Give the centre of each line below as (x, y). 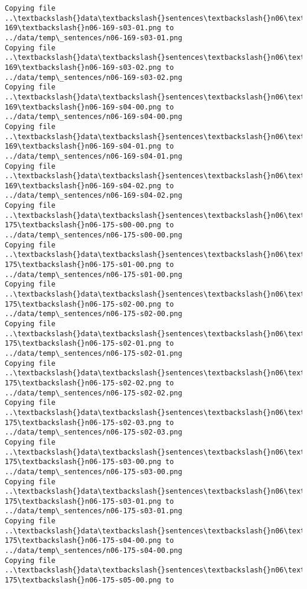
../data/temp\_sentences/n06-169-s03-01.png (94, 38)
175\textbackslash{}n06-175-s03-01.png (83, 501)
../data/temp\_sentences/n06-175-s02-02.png (94, 393)
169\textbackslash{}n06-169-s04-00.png (83, 107)
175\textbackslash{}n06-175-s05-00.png (83, 580)
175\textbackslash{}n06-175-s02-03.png (83, 422)
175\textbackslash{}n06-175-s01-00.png (83, 265)
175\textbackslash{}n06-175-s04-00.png (83, 541)
